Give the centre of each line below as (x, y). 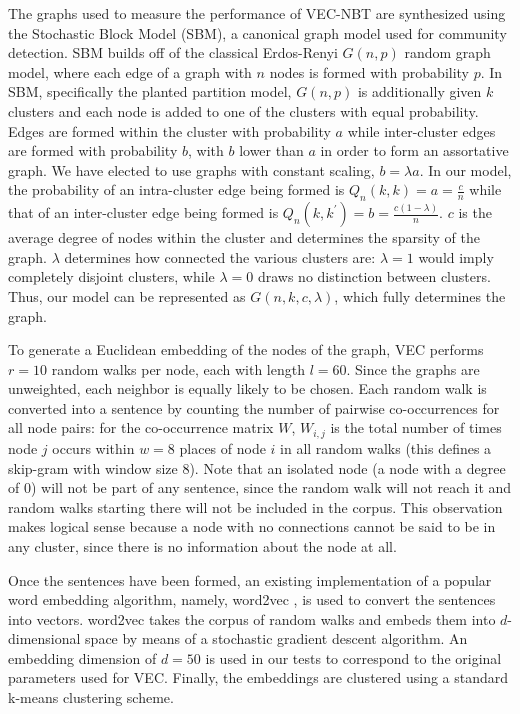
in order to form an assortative (414, 150)
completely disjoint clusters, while (111, 276)
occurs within (93, 447)
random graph (447, 52)
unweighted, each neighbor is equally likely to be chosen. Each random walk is (247, 388)
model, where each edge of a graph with (130, 71)
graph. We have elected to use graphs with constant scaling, (191, 169)
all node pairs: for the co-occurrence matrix (141, 427)
